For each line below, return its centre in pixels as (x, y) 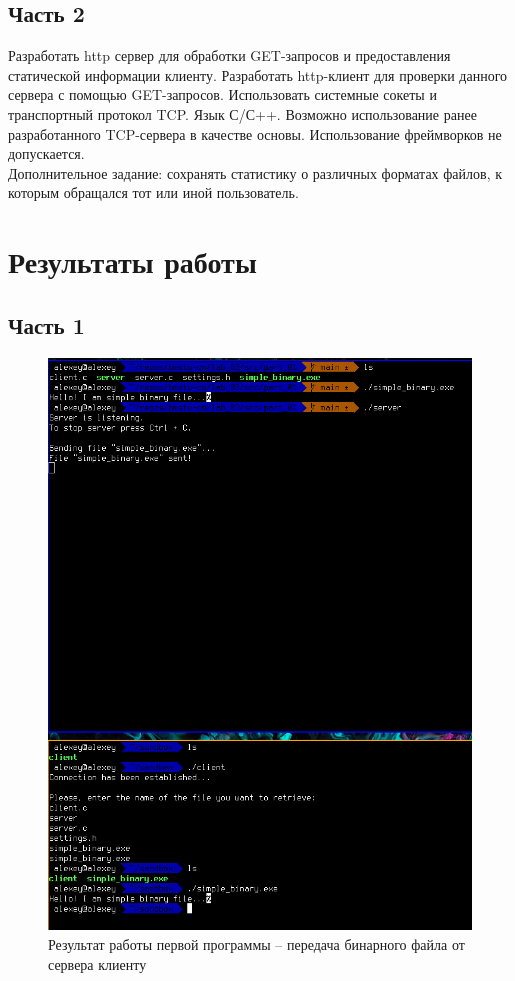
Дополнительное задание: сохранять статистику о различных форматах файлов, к (255, 172)
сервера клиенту (97, 963)
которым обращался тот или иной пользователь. (153, 192)
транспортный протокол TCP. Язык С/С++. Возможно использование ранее (242, 113)
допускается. (46, 153)
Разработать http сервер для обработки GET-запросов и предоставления (229, 55)
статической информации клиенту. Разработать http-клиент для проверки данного (258, 74)
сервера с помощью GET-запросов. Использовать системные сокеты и (222, 94)
